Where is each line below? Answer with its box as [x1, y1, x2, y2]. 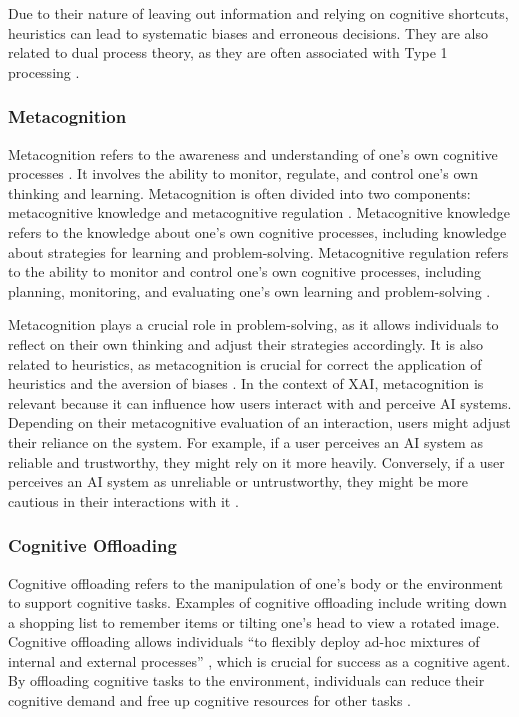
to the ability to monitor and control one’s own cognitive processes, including [8, 261, 481, 282]
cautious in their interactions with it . [8, 490, 239, 511]
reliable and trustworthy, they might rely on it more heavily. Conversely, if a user [8, 451, 505, 472]
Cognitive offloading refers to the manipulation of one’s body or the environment [8, 572, 504, 593]
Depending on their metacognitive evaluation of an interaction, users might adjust [8, 412, 511, 433]
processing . [8, 61, 80, 82]
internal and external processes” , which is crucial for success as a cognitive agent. [8, 650, 511, 671]
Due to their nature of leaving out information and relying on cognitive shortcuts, [8, 3, 509, 23]
